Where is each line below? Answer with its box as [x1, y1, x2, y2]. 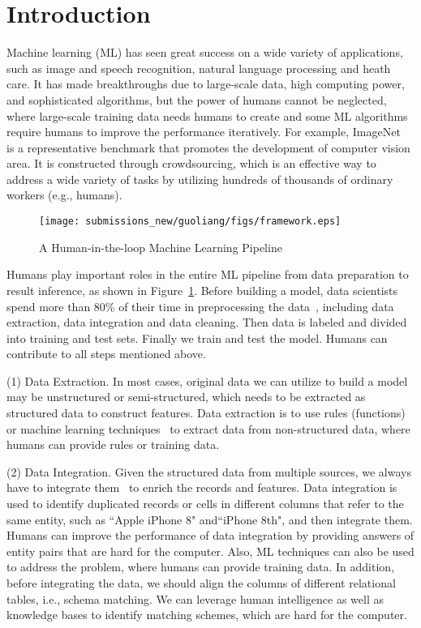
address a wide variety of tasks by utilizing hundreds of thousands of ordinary [6, 170, 393, 187]
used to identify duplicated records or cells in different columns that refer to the [6, 495, 404, 512]
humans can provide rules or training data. [6, 436, 220, 453]
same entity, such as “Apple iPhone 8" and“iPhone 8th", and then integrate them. [6, 511, 413, 528]
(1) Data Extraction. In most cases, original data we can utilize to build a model [6, 372, 408, 389]
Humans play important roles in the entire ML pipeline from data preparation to [6, 266, 409, 283]
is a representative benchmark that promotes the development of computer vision [6, 139, 410, 156]
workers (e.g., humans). [6, 186, 122, 203]
